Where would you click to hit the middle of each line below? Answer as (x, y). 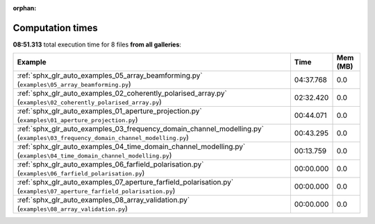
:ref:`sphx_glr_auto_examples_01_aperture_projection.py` (109, 111)
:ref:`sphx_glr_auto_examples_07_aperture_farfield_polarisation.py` (125, 182)
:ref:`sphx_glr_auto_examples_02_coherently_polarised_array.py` (122, 94)
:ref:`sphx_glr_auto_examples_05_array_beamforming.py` (110, 76)
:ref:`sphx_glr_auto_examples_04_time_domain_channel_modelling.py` (131, 147)
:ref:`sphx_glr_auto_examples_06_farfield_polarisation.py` (110, 164)
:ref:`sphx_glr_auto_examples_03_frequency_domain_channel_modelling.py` (140, 129)
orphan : (25, 8)
